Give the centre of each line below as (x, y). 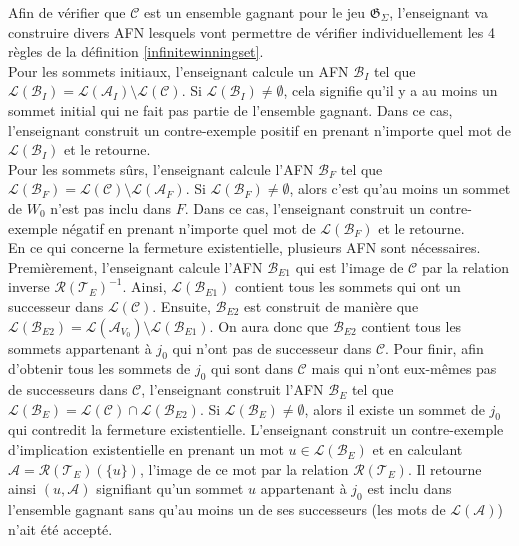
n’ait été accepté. (60, 528)
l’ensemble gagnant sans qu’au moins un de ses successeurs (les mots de (227, 509)
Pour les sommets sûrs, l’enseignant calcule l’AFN (161, 168)
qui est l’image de (349, 266)
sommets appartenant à (80, 347)
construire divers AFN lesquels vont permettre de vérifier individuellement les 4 (251, 31)
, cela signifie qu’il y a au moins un (390, 90)
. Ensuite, (181, 305)
